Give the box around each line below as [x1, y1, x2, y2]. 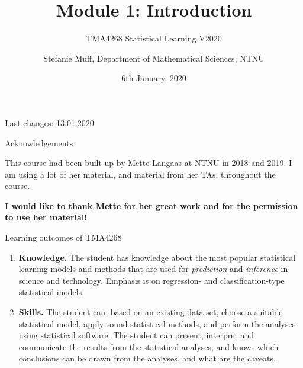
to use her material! [5, 211, 88, 223]
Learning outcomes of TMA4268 [5, 231, 122, 244]
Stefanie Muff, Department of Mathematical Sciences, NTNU [43, 52, 265, 64]
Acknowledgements [5, 136, 73, 149]
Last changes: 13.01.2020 [5, 116, 94, 129]
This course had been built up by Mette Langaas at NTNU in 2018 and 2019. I [5, 156, 292, 169]
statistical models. [18, 286, 85, 298]
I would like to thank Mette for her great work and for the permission [5, 199, 298, 212]
